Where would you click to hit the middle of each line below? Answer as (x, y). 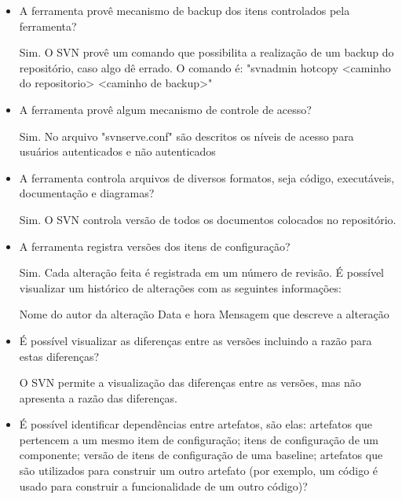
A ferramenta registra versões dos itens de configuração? (155, 246)
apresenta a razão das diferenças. (98, 397)
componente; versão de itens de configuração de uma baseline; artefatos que (201, 455)
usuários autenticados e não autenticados (117, 151)
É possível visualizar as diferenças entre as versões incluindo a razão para (196, 340)
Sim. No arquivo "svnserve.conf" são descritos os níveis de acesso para (186, 136)
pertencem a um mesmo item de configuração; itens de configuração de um (199, 439)
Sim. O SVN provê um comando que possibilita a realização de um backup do (206, 52)
